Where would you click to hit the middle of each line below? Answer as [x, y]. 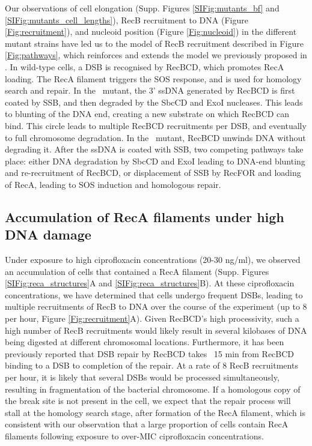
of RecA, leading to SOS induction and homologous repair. [113, 184]
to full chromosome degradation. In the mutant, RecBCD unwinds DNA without [155, 137]
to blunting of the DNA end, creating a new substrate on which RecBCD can [147, 114]
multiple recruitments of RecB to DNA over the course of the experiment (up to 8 [156, 306]
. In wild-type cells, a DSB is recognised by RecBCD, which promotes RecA [145, 66]
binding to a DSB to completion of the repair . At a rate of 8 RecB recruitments [151, 365]
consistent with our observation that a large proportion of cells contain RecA [147, 424]
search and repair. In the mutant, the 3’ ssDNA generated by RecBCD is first [150, 90]
